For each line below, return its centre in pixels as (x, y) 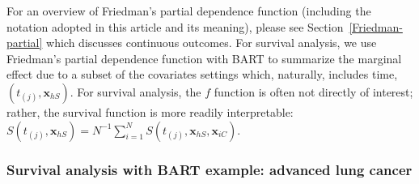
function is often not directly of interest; (313, 91)
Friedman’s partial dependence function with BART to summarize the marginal (204, 58)
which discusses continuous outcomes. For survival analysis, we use (212, 43)
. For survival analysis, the (135, 91)
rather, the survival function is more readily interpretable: (150, 111)
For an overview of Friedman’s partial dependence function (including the (189, 11)
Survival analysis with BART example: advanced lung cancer (209, 170)
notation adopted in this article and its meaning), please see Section (175, 26)
